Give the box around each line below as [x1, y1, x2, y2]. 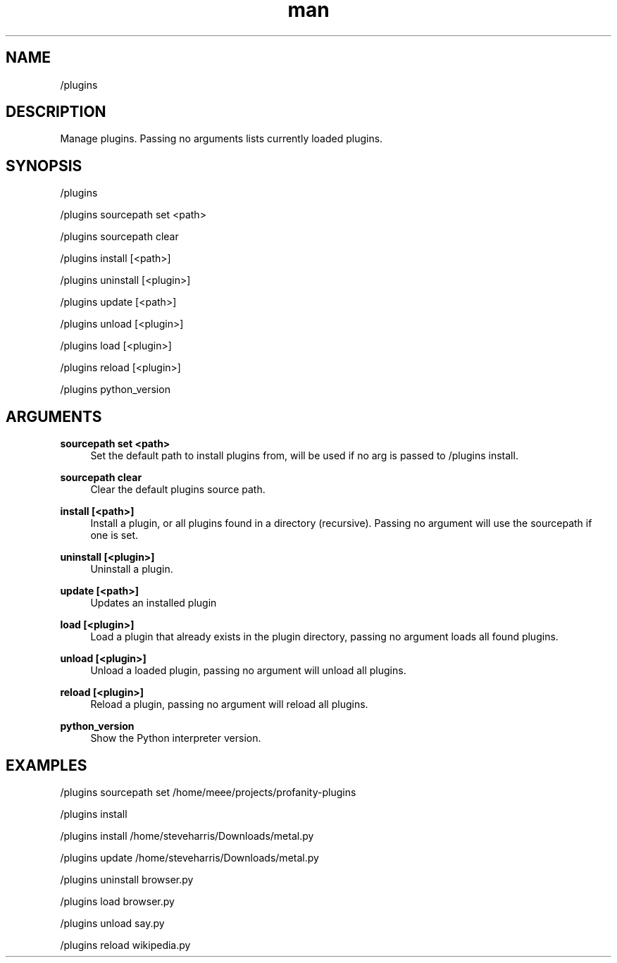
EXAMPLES [6, 756, 87, 774]
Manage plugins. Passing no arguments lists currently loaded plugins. [60, 132, 383, 145]
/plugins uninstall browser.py [60, 873, 194, 886]
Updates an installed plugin [90, 597, 217, 609]
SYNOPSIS [6, 156, 82, 175]
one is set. [90, 529, 139, 542]
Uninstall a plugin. [90, 563, 173, 576]
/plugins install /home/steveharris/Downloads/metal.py [60, 829, 314, 842]
